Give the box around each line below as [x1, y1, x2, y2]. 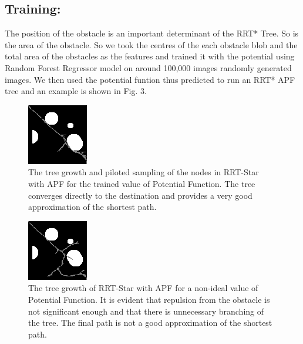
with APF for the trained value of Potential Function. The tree [28, 177, 255, 189]
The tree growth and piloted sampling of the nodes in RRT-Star [28, 166, 259, 178]
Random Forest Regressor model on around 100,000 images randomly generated [5, 61, 292, 74]
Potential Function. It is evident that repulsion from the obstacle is [28, 293, 270, 305]
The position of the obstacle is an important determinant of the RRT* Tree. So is [5, 27, 299, 39]
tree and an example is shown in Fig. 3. [5, 85, 147, 97]
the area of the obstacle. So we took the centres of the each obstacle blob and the [5, 38, 298, 51]
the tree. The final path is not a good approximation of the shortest [28, 316, 272, 329]
